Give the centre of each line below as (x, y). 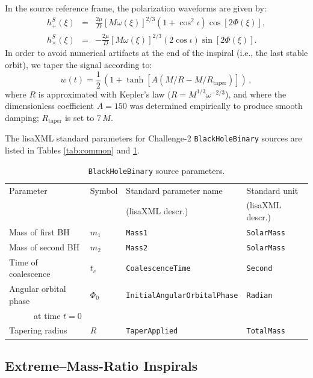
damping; (22, 117)
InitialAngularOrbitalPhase (182, 295)
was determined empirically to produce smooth (216, 106)
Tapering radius (38, 330)
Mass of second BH (45, 246)
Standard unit (272, 190)
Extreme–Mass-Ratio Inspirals (101, 365)
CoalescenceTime (158, 269)
